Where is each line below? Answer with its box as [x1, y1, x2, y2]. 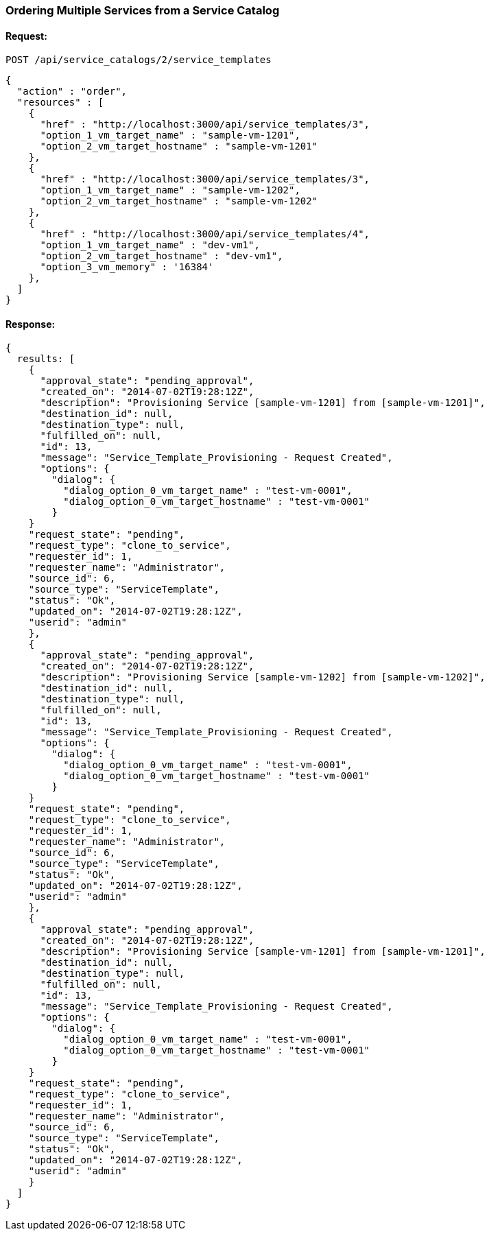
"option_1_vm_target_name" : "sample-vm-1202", [40, 185, 300, 196]
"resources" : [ [16, 97, 104, 108]
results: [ [16, 353, 75, 365]
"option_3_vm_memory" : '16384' [40, 261, 214, 273]
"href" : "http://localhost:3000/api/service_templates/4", [40, 228, 370, 240]
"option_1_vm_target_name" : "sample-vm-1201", [40, 130, 300, 141]
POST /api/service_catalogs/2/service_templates [5, 54, 272, 66]
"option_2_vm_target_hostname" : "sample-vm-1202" [40, 195, 318, 207]
